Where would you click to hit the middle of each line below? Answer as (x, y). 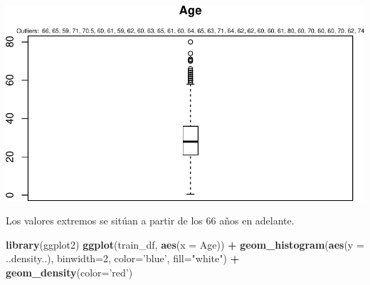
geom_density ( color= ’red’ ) (69, 273)
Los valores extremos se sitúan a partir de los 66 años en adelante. (150, 221)
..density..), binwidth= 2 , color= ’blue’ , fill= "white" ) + (123, 258)
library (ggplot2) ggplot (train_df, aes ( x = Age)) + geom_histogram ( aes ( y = (185, 244)
